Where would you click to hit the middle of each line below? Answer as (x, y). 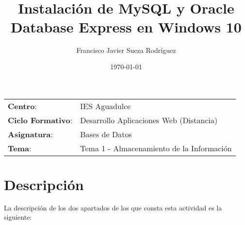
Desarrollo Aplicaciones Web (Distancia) (149, 120)
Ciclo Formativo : (40, 120)
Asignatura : (30, 134)
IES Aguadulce (106, 106)
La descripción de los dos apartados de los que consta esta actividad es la (113, 207)
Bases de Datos (106, 134)
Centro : (22, 106)
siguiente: (18, 217)
